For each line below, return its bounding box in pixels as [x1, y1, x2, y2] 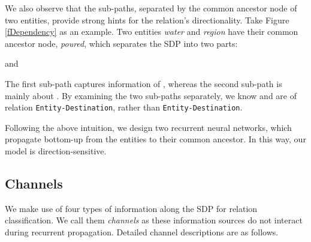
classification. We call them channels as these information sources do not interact [5, 214, 303, 226]
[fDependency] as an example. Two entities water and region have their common [5, 25, 298, 38]
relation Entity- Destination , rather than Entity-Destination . [5, 101, 243, 113]
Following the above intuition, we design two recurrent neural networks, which [5, 121, 292, 133]
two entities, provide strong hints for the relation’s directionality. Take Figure [5, 13, 289, 26]
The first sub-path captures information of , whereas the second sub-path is [5, 77, 282, 89]
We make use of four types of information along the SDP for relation [5, 202, 258, 214]
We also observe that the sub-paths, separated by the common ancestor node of [5, 2, 297, 14]
